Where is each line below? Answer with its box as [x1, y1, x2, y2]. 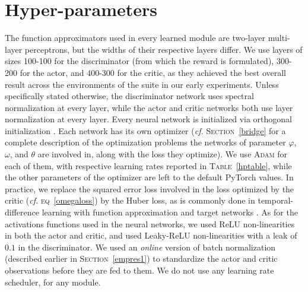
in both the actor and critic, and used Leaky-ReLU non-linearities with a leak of [5, 229, 297, 242]
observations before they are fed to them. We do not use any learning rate [5, 264, 274, 276]
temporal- [258, 194, 293, 207]
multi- [268, 31, 290, 44]
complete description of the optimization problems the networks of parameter [5, 136, 286, 148]
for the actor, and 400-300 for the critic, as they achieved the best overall [20, 66, 286, 78]
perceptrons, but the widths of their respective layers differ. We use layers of [24, 43, 303, 55]
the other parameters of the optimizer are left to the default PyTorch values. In [5, 171, 294, 183]
